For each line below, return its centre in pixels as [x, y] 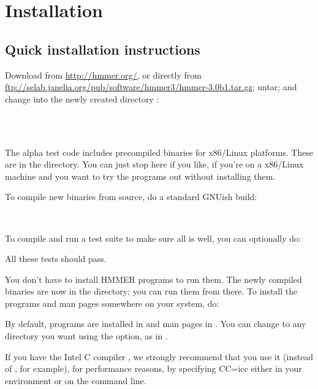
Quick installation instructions [103, 49]
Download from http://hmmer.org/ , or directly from [103, 75]
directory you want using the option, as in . [86, 336]
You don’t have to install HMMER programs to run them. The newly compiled [153, 279]
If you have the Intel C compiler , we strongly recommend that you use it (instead [159, 356]
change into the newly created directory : [82, 98]
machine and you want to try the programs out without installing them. [140, 176]
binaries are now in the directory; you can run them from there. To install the [151, 291]
